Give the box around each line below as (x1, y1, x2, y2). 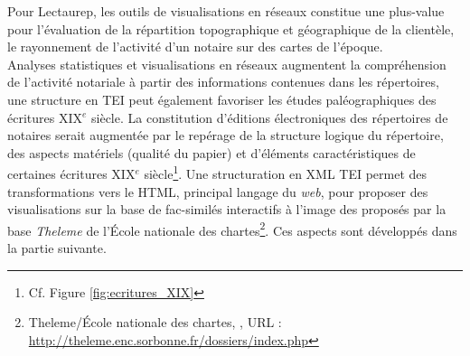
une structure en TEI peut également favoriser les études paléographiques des (7, 89, 437, 108)
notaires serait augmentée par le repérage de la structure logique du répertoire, (7, 126, 444, 145)
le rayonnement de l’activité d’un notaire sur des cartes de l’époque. (7, 37, 383, 56)
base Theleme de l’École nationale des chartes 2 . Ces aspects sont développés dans (7, 218, 457, 239)
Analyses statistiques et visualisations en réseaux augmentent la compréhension (7, 54, 446, 73)
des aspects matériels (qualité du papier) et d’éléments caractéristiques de (7, 143, 416, 162)
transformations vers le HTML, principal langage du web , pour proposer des (7, 182, 428, 201)
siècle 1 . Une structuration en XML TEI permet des (144, 162, 428, 183)
